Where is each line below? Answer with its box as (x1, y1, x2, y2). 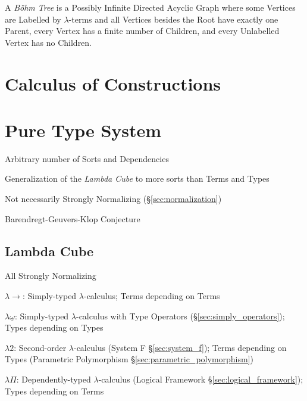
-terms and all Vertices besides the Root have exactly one (68, 13, 278, 25)
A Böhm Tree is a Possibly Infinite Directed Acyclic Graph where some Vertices (5, 1, 296, 13)
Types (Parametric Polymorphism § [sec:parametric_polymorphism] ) (5, 353, 254, 365)
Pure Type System (5, 117, 162, 142)
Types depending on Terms (5, 384, 104, 397)
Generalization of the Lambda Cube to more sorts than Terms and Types (5, 172, 270, 185)
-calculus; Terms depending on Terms (83, 290, 220, 302)
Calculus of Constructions (5, 71, 221, 95)
